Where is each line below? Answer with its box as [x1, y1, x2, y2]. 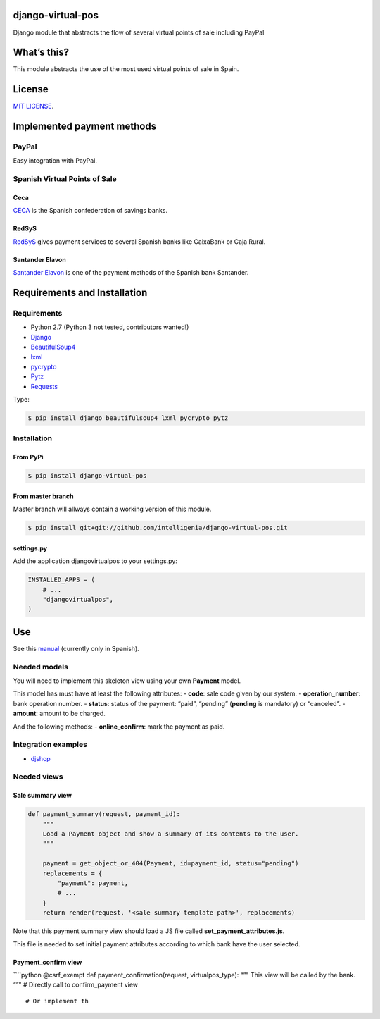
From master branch [13, 492, 74, 500]
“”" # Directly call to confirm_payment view [13, 980, 139, 989]
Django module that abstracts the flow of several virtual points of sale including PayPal [13, 28, 265, 37]
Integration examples [13, 740, 88, 750]
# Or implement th [25, 997, 89, 1005]
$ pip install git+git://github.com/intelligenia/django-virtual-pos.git [27, 524, 288, 532]
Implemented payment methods [13, 121, 157, 132]
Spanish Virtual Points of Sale [13, 174, 117, 184]
